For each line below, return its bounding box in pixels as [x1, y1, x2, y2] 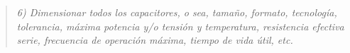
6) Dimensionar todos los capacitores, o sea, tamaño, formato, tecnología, [16, 5, 337, 19]
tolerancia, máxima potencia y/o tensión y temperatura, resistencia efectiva [16, 18, 344, 33]
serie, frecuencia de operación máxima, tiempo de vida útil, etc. [16, 33, 293, 47]
